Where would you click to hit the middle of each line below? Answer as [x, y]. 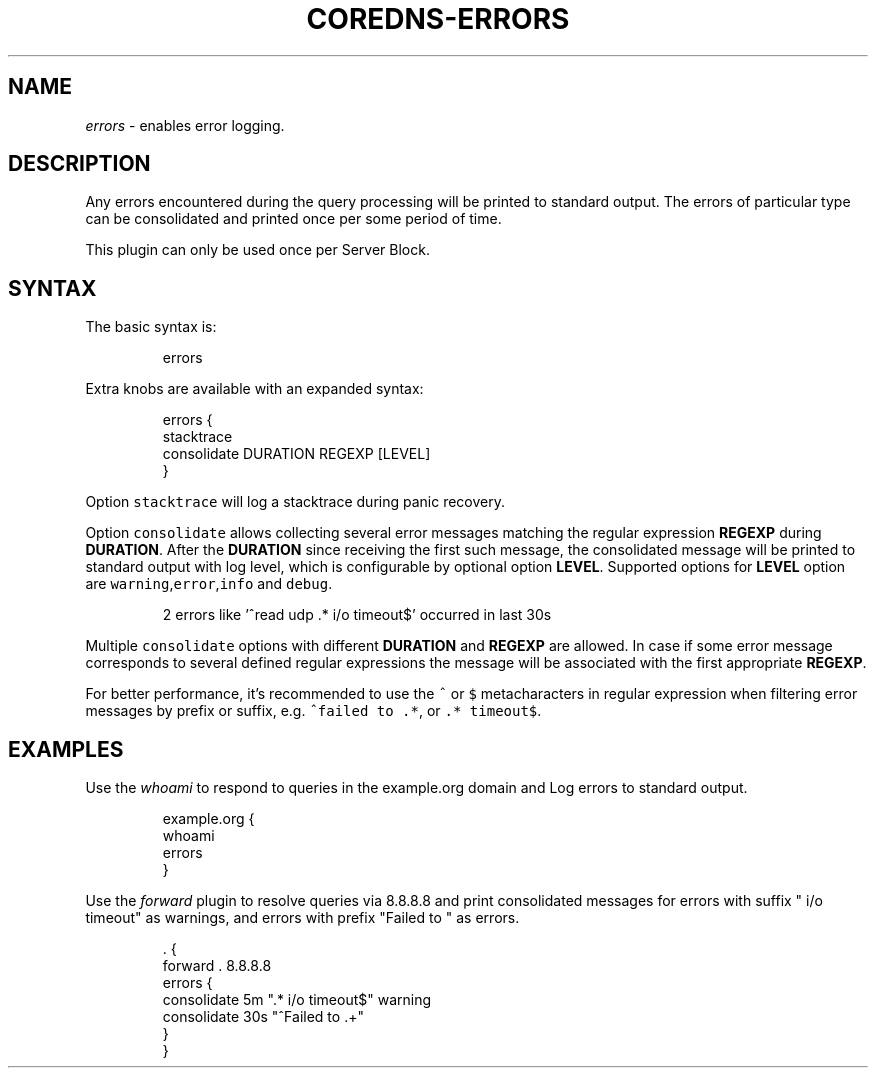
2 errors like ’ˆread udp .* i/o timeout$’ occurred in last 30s [357, 615]
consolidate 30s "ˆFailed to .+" [263, 1017]
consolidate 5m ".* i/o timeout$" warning [297, 1000]
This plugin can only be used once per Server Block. [257, 250]
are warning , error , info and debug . [209, 584]
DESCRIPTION [79, 164]
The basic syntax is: [151, 327]
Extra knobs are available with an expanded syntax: [254, 389]
